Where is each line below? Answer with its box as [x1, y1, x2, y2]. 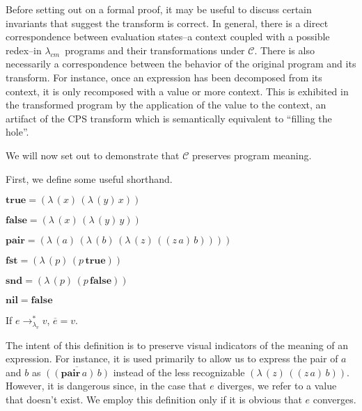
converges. [313, 392, 356, 406]
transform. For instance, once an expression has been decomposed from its [6, 70, 322, 84]
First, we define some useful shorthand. [6, 171, 173, 186]
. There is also [254, 42, 315, 57]
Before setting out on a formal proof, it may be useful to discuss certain [6, 2, 312, 16]
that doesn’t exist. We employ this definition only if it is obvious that [6, 392, 302, 406]
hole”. [6, 124, 29, 139]
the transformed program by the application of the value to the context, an [6, 97, 326, 112]
